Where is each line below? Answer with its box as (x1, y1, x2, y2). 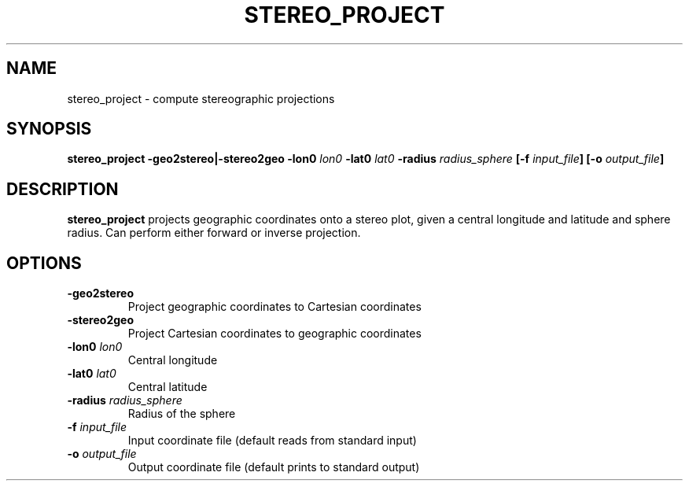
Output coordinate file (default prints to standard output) (127, 460, 420, 474)
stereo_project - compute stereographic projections (67, 91, 335, 105)
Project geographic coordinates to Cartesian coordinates (127, 300, 422, 314)
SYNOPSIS (6, 119, 92, 139)
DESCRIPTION (6, 179, 119, 199)
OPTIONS (6, 253, 82, 273)
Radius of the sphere (127, 407, 236, 421)
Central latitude (127, 380, 208, 394)
